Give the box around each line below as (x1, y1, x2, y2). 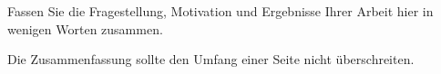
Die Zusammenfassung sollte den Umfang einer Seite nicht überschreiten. (7, 50, 415, 69)
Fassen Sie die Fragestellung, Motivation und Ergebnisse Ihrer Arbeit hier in (7, 2, 434, 20)
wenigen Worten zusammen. (7, 19, 163, 38)
